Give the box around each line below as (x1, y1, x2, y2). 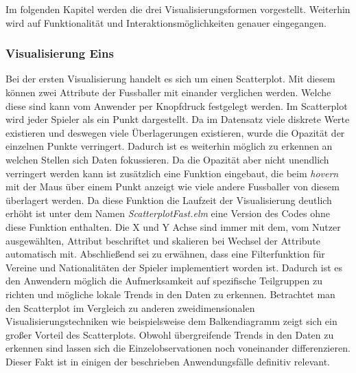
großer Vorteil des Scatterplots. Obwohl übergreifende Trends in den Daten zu (5, 327, 334, 341)
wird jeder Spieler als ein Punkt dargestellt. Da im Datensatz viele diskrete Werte (5, 112, 350, 126)
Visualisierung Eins (5, 45, 114, 62)
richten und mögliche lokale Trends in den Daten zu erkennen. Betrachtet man (5, 286, 335, 301)
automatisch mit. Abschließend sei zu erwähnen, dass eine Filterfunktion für (5, 247, 325, 261)
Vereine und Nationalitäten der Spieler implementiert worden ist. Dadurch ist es (5, 260, 343, 274)
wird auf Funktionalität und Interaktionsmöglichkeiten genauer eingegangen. (5, 15, 327, 30)
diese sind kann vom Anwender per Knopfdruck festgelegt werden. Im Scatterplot (5, 98, 348, 113)
